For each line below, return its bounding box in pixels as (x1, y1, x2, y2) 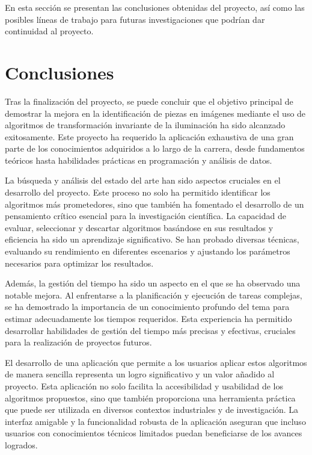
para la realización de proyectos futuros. (5, 336, 152, 348)
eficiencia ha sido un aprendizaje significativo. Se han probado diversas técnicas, (5, 233, 299, 246)
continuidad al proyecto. (5, 25, 94, 37)
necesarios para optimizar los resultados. (5, 256, 154, 269)
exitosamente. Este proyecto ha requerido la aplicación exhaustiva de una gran (5, 130, 294, 143)
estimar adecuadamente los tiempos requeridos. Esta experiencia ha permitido (5, 312, 292, 324)
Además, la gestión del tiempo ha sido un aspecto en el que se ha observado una (5, 277, 301, 289)
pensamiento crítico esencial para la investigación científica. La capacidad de (5, 209, 286, 222)
